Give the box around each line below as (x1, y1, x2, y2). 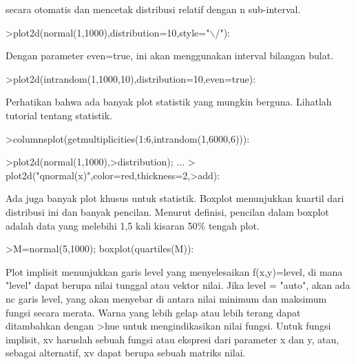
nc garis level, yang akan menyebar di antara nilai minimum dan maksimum (6, 291, 327, 305)
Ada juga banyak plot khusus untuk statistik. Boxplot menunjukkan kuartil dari (6, 191, 344, 205)
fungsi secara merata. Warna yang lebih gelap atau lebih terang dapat (6, 305, 301, 319)
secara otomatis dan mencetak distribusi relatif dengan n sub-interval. (6, 2, 301, 16)
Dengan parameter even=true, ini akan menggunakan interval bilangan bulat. (6, 48, 334, 63)
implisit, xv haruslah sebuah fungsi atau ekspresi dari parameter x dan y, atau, (6, 332, 339, 346)
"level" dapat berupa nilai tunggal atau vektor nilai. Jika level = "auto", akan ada (6, 278, 350, 292)
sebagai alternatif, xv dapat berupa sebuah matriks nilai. (6, 345, 246, 360)
